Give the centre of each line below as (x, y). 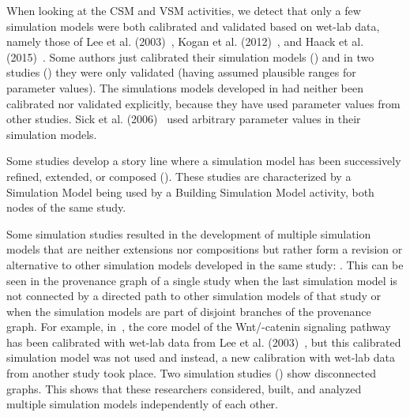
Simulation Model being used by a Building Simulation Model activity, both (190, 192)
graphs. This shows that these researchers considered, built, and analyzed (184, 388)
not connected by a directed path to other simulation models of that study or (194, 296)
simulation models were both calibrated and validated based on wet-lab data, (193, 26)
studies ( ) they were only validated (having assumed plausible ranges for (181, 72)
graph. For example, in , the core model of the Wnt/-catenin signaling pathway (199, 327)
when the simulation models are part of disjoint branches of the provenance (189, 311)
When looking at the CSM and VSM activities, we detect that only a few (184, 10)
